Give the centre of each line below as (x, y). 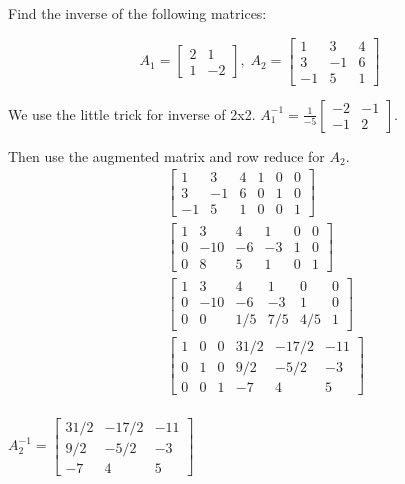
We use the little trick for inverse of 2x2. (132, 113)
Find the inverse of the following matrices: (137, 13)
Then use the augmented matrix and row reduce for (166, 155)
